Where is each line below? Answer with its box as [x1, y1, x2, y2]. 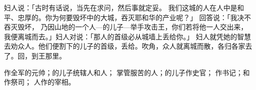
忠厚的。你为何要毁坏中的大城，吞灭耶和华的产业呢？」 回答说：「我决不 [17, 12, 251, 22]
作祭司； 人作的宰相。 [4, 77, 75, 87]
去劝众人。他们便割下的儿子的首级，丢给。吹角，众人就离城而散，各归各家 [4, 41, 245, 51]
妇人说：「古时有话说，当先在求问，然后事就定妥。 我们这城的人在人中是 [4, 2, 237, 12]
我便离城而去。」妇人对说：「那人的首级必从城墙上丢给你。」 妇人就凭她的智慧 [4, 31, 251, 41]
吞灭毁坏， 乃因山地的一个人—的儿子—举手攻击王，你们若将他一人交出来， [4, 22, 248, 32]
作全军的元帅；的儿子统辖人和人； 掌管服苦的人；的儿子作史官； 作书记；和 [4, 67, 250, 77]
